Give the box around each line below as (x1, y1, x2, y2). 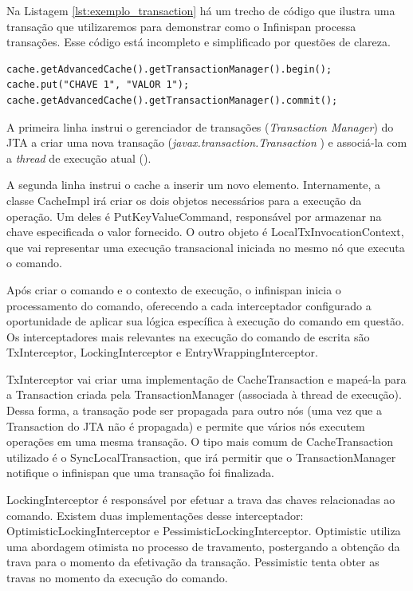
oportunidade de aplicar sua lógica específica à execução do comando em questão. (6, 313, 404, 329)
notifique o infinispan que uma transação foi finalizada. (6, 464, 274, 481)
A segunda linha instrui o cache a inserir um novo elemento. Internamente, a (6, 176, 380, 193)
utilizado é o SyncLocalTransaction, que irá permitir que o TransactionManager (6, 448, 396, 465)
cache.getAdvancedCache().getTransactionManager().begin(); (6, 63, 332, 75)
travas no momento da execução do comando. (6, 569, 228, 585)
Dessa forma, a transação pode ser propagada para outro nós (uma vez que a (6, 402, 382, 419)
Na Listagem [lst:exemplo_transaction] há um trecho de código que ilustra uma (6, 2, 395, 18)
